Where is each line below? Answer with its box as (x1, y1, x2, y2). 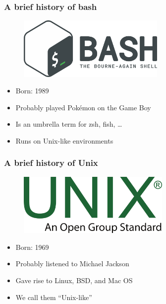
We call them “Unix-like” (15, 292, 92, 302)
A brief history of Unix (4, 156, 98, 169)
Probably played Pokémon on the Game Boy (15, 102, 151, 112)
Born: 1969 (15, 241, 49, 252)
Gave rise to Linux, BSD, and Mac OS (15, 275, 133, 285)
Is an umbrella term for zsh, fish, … (15, 119, 122, 129)
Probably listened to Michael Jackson (15, 258, 129, 269)
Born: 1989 (15, 85, 49, 96)
